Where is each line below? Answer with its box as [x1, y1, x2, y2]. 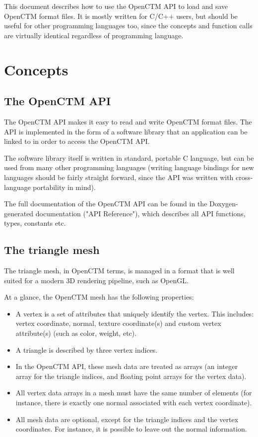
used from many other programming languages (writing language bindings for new [4, 162, 254, 173]
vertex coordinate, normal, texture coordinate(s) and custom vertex [15, 318, 221, 328]
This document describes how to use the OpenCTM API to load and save [4, 1, 228, 11]
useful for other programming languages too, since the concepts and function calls [4, 20, 253, 31]
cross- [236, 172, 253, 182]
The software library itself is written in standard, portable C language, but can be [4, 152, 254, 163]
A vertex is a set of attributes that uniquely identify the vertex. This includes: [15, 308, 254, 318]
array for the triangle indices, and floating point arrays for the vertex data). [15, 371, 247, 381]
